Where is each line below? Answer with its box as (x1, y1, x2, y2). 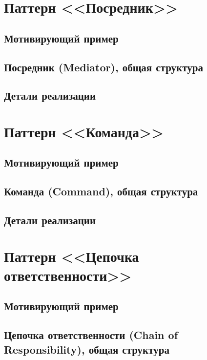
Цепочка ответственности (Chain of (4, 327, 178, 342)
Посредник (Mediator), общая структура (4, 59, 203, 74)
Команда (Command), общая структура (4, 184, 198, 199)
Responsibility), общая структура (4, 341, 169, 357)
